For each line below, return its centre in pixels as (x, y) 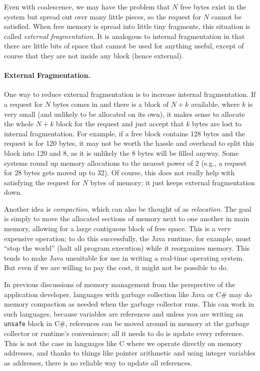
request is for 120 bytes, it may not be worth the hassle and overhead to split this (129, 143)
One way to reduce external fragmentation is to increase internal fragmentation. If (130, 94)
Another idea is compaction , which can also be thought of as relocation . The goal (128, 208)
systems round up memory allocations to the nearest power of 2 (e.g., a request (125, 163)
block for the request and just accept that (120, 124)
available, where (215, 104)
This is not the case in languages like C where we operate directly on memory (123, 343)
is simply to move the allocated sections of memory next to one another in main (127, 218)
